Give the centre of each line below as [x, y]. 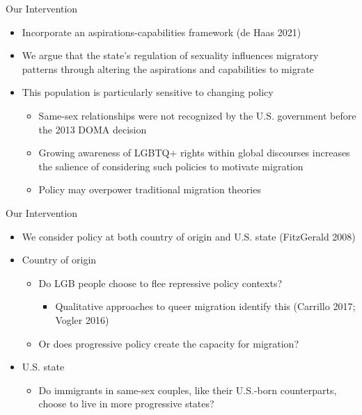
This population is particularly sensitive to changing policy [148, 92]
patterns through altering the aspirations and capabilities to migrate [168, 68]
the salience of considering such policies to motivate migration [171, 166]
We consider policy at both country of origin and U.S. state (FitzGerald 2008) [189, 236]
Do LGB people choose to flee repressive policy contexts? [160, 283]
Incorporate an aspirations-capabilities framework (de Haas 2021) [162, 32]
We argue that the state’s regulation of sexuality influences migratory [170, 55]
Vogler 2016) [82, 319]
